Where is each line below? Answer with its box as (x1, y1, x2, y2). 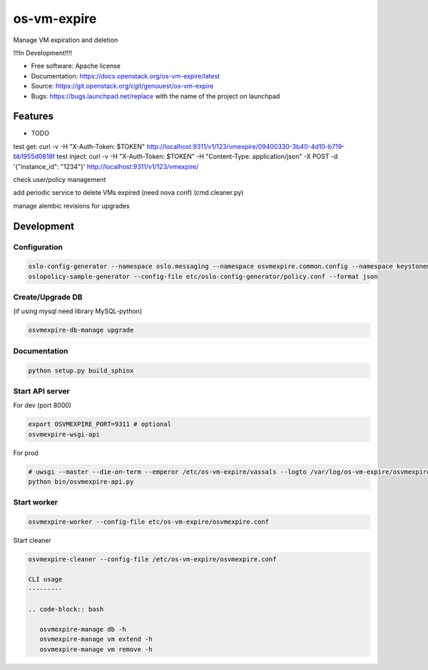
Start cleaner (13, 536, 51, 545)
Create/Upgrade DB (13, 293, 83, 303)
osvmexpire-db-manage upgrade (28, 326, 134, 335)
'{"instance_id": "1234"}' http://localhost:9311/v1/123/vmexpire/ (13, 162, 199, 171)
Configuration (13, 242, 63, 252)
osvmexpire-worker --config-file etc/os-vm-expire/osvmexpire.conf (28, 518, 270, 526)
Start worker (13, 497, 58, 507)
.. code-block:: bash (28, 605, 104, 614)
